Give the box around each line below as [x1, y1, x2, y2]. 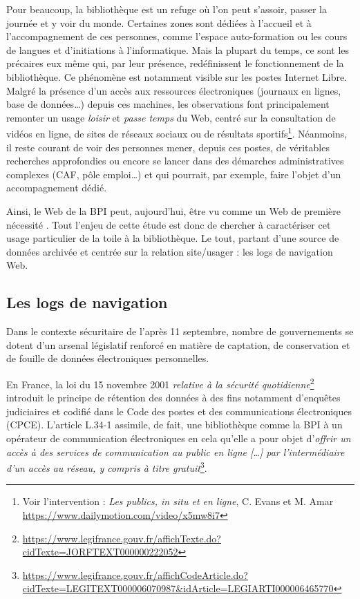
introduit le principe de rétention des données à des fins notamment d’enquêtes [6, 390, 341, 405]
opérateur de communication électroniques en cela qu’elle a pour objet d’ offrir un [6, 430, 351, 445]
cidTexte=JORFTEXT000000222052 [22, 544, 178, 559]
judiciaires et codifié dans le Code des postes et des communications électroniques [6, 403, 352, 418]
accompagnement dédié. [6, 180, 107, 195]
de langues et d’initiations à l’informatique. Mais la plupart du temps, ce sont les [6, 42, 350, 57]
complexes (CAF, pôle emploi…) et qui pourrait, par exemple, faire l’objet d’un [6, 167, 341, 181]
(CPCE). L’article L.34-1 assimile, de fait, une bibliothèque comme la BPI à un [6, 417, 343, 432]
